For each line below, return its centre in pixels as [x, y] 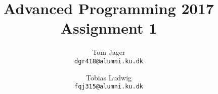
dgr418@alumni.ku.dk [109, 61]
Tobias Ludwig [109, 77]
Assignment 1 [109, 28]
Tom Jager [109, 52]
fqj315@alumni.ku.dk [109, 87]
